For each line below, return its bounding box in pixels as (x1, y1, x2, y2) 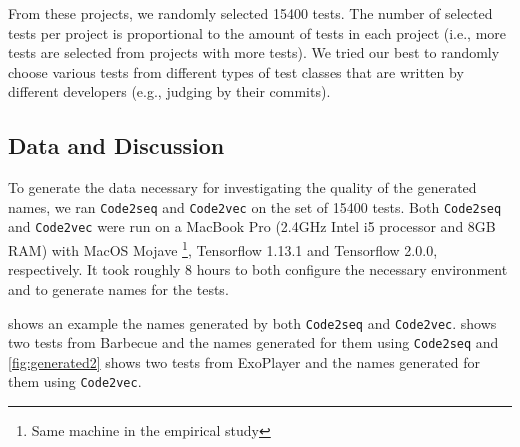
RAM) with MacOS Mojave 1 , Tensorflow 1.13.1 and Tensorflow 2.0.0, (8, 237, 438, 260)
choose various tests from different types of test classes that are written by (8, 61, 464, 82)
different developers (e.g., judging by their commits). (8, 81, 331, 102)
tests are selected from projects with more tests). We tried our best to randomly (8, 42, 500, 63)
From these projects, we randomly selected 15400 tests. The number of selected (8, 3, 493, 23)
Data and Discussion (8, 130, 225, 161)
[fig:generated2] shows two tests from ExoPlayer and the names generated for (8, 351, 480, 372)
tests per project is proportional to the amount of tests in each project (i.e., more (8, 22, 506, 43)
